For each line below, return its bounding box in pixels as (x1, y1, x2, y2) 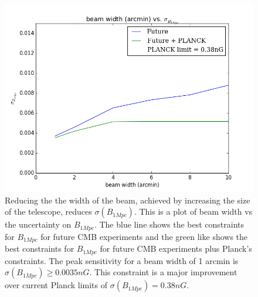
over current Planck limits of (5, 279, 107, 291)
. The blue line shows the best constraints (94, 218, 245, 231)
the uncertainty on (5, 218, 72, 231)
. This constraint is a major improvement (89, 266, 237, 278)
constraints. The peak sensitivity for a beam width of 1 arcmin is (5, 254, 239, 266)
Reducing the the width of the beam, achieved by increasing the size (5, 193, 250, 206)
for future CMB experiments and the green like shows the (40, 230, 248, 242)
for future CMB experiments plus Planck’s (100, 242, 252, 255)
